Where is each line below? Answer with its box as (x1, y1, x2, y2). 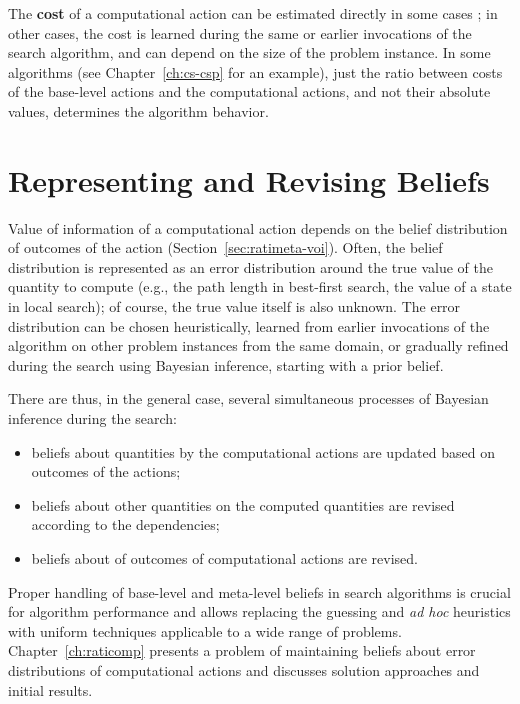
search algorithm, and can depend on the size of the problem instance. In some (8, 42, 491, 63)
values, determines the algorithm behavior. (8, 100, 269, 121)
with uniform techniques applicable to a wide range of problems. (8, 620, 402, 641)
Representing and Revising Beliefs (8, 159, 490, 200)
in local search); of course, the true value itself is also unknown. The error (8, 296, 461, 317)
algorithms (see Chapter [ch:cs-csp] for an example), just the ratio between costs (8, 61, 503, 82)
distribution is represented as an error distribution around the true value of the (8, 256, 493, 277)
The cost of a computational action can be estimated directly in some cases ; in (8, 3, 498, 23)
